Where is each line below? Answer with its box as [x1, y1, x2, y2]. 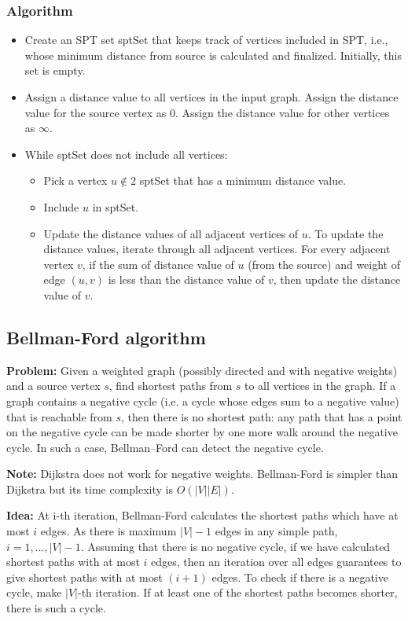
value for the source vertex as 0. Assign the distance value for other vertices [24, 104, 390, 120]
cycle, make [6, 584, 62, 601]
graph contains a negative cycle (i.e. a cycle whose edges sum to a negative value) [6, 392, 399, 409]
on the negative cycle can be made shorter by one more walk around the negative [6, 424, 398, 440]
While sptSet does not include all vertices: [24, 145, 228, 162]
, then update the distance [273, 271, 401, 288]
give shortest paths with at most [6, 568, 163, 585]
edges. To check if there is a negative [211, 568, 388, 585]
